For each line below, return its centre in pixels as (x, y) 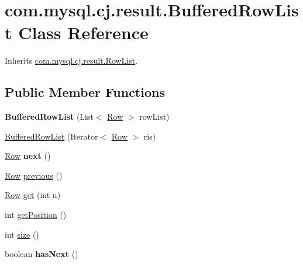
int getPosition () (36, 215)
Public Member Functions (85, 92)
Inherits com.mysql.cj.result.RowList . (71, 60)
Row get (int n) (33, 195)
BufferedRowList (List (49, 117)
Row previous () (34, 175)
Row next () (28, 156)
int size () (22, 234)
